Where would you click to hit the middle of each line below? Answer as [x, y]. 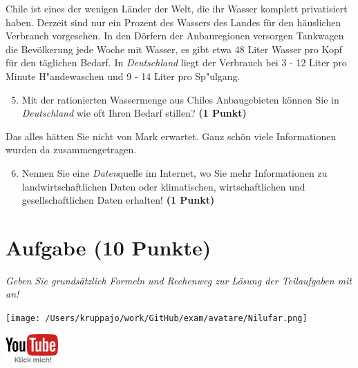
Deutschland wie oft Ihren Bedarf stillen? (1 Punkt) [134, 113]
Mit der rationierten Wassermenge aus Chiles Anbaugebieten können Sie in [180, 99]
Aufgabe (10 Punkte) [109, 247]
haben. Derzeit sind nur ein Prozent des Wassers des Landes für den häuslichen [173, 22]
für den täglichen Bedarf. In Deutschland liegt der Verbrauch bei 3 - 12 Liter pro [176, 62]
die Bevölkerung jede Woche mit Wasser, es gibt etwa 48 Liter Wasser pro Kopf [174, 49]
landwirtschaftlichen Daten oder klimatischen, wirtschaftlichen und [163, 186]
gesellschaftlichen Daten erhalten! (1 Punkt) [118, 200]
